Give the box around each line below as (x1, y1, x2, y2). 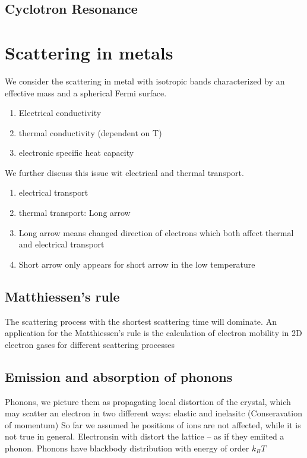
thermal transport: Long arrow (18, 206, 131, 219)
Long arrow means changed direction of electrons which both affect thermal (18, 226, 294, 239)
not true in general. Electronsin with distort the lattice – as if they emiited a (5, 430, 284, 443)
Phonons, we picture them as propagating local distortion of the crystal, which (5, 395, 291, 407)
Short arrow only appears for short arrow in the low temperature (18, 258, 255, 270)
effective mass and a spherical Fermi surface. (5, 86, 167, 99)
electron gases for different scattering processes (5, 338, 175, 350)
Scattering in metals (5, 40, 173, 64)
